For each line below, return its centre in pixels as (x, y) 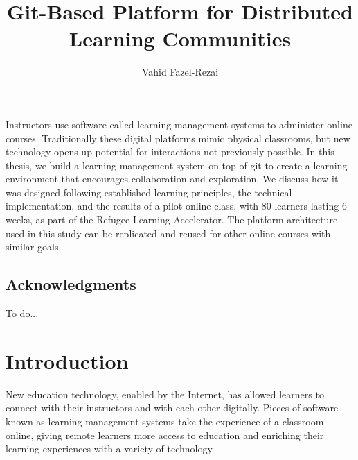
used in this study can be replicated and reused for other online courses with (168, 233)
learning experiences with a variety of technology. (110, 449)
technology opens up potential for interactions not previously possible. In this (170, 152)
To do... (22, 313)
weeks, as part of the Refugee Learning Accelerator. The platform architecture (172, 220)
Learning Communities (180, 39)
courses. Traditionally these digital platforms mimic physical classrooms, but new (178, 138)
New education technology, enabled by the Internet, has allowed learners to (165, 394)
